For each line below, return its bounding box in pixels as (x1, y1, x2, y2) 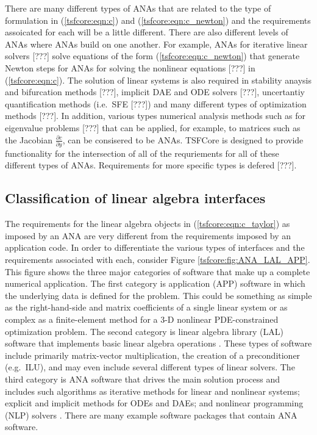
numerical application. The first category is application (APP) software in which (5, 277, 305, 290)
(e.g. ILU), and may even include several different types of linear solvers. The (5, 361, 295, 373)
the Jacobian (5, 133, 52, 146)
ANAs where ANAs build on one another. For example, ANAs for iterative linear (5, 37, 308, 50)
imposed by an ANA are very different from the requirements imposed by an (5, 229, 291, 242)
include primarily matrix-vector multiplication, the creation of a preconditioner (5, 348, 301, 361)
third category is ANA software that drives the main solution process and (5, 372, 280, 385)
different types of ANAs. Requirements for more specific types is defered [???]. (5, 159, 297, 171)
